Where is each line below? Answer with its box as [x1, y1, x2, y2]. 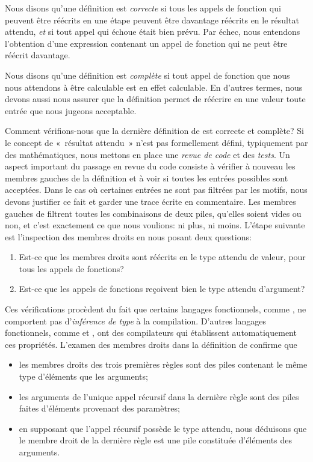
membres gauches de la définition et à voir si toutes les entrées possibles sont [5, 171, 288, 184]
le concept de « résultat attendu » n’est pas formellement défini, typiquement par [5, 136, 308, 148]
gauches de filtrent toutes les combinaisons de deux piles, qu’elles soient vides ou [5, 207, 302, 219]
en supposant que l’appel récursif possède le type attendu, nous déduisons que [19, 422, 307, 434]
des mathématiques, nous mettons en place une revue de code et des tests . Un [5, 148, 290, 160]
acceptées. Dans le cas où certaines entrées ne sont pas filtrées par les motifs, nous [5, 183, 308, 196]
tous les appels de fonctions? [19, 262, 124, 275]
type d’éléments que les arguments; [19, 370, 148, 383]
